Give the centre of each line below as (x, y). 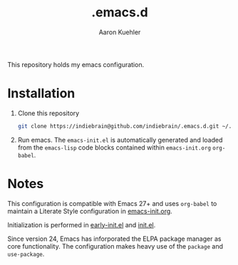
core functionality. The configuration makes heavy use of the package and (115, 246)
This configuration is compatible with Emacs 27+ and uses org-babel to (112, 203)
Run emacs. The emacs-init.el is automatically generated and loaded (120, 140)
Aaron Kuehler (120, 32)
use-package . (26, 254)
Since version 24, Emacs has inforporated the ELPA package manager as (114, 239)
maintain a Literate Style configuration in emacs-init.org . (90, 211)
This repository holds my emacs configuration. (76, 64)
